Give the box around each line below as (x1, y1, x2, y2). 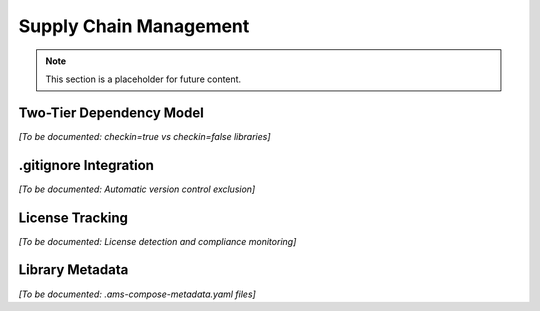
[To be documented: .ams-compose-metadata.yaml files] (18, 288, 257, 300)
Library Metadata (18, 261, 129, 279)
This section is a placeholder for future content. (45, 73, 242, 85)
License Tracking (18, 209, 129, 226)
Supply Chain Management (18, 15, 250, 37)
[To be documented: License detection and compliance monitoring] (18, 235, 297, 247)
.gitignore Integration (18, 156, 155, 174)
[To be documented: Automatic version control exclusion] (18, 183, 256, 195)
